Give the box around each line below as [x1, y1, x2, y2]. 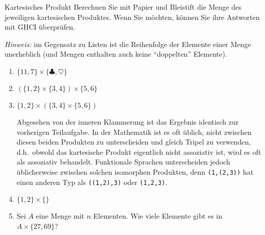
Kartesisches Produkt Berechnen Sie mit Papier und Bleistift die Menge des [5, 2, 242, 12]
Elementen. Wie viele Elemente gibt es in [93, 210, 223, 221]
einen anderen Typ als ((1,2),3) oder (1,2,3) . [16, 176, 167, 187]
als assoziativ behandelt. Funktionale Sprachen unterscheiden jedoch [16, 156, 230, 167]
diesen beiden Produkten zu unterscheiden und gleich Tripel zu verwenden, [16, 136, 251, 147]
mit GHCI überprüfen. [5, 21, 75, 32]
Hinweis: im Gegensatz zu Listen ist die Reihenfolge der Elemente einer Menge [5, 38, 251, 49]
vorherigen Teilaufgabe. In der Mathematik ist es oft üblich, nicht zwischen [16, 126, 252, 137]
